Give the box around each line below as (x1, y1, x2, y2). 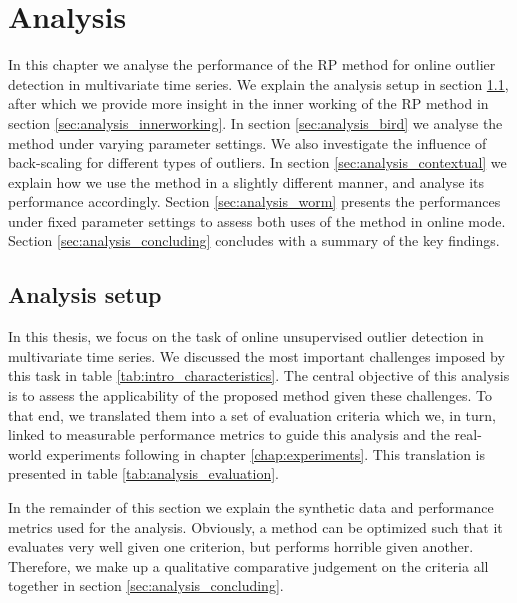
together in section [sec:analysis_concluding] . (8, 575, 284, 596)
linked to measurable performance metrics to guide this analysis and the (8, 424, 450, 445)
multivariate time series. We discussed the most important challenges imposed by (8, 345, 505, 366)
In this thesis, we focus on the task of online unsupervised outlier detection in (8, 326, 484, 347)
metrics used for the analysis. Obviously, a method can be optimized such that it (8, 516, 503, 537)
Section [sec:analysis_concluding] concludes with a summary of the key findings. (8, 230, 500, 251)
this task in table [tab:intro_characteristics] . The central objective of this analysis (8, 365, 510, 386)
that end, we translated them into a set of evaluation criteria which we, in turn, (8, 404, 496, 425)
